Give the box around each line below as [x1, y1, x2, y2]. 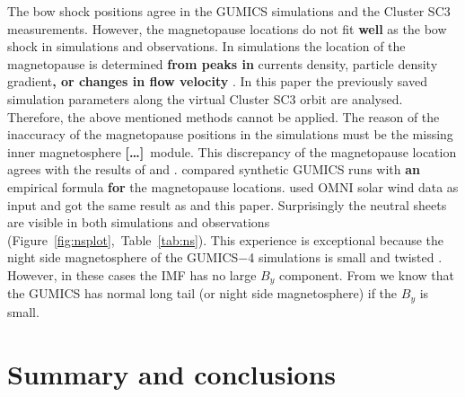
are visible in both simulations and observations [7, 213, 270, 232]
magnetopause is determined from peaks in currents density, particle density [7, 54, 438, 73]
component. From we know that [278, 265, 455, 284]
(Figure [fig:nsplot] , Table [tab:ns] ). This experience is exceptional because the [7, 230, 444, 249]
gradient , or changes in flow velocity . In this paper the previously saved [7, 72, 427, 91]
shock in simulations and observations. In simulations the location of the [7, 37, 406, 56]
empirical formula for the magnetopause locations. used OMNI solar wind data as [7, 177, 459, 196]
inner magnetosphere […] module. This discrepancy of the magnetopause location [7, 142, 457, 161]
